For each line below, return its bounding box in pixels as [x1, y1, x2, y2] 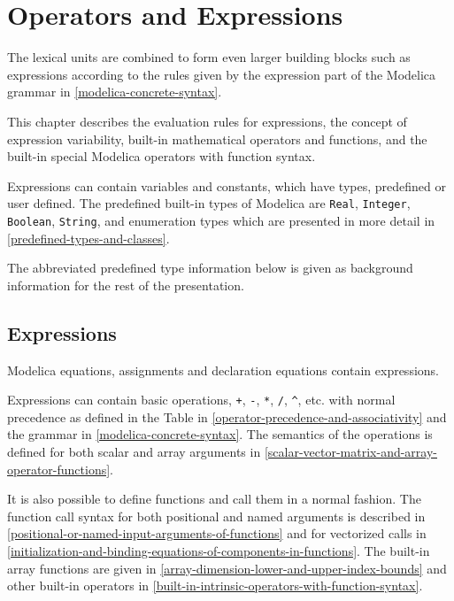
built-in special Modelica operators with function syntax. [7, 147, 316, 166]
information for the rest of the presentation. [7, 275, 244, 294]
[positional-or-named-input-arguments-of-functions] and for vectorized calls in [7, 524, 427, 543]
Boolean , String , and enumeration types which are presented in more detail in [7, 211, 435, 229]
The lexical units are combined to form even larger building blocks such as [7, 48, 411, 66]
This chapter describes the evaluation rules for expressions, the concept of [7, 112, 407, 130]
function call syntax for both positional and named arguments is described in [7, 506, 426, 525]
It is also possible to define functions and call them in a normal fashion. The [7, 489, 421, 508]
